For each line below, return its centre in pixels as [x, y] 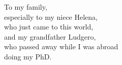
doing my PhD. [28, 56]
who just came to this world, [49, 27]
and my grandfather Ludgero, [50, 36]
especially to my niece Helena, [51, 17]
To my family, [26, 7]
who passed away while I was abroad [61, 46]
